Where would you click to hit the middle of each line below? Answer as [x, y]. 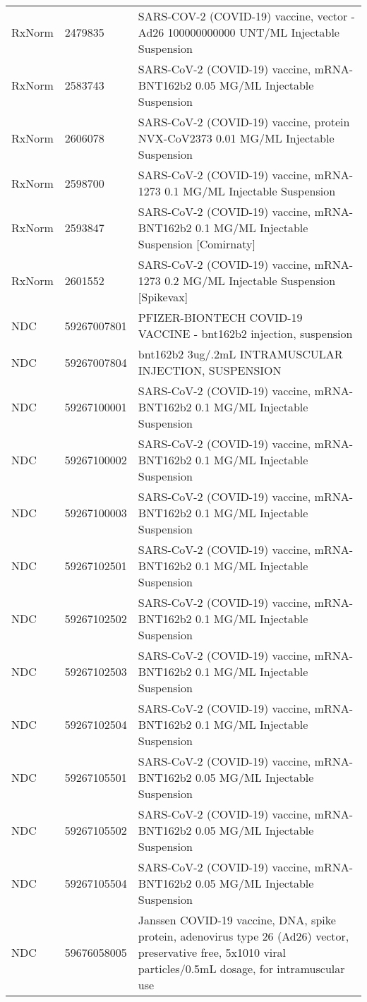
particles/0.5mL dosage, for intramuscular [241, 968]
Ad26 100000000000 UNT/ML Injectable [239, 32]
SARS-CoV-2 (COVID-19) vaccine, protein [244, 122]
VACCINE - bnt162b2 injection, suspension [245, 333]
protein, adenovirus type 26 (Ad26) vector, [243, 936]
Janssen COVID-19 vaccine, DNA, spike [237, 920]
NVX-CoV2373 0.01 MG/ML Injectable [236, 138]
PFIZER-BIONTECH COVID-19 [220, 317]
